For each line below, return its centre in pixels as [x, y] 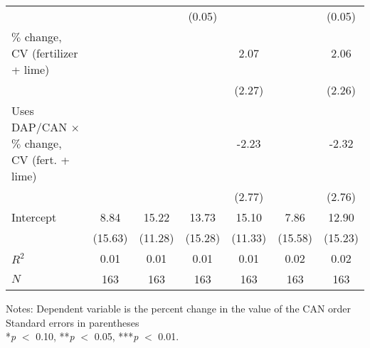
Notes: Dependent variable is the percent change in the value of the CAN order [179, 308]
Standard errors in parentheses [73, 322]
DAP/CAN [39, 127]
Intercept [34, 217]
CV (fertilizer [45, 53]
